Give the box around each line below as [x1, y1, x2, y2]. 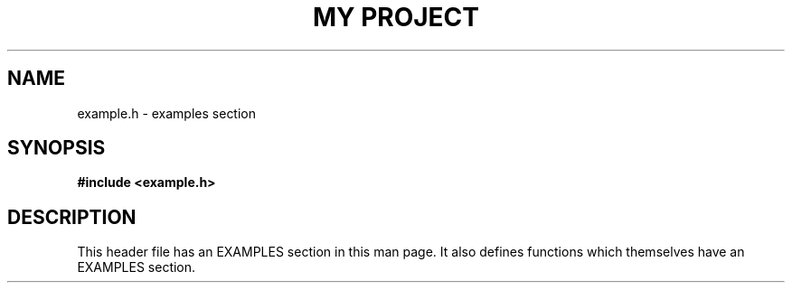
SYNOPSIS [7, 136, 106, 160]
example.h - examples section [77, 105, 257, 121]
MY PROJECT [312, 2, 480, 33]
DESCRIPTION [7, 205, 137, 229]
